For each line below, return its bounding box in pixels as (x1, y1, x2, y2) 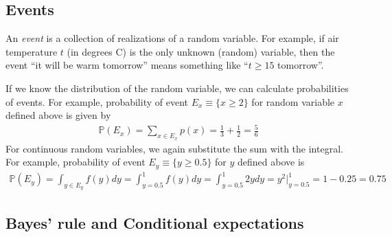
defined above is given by (5, 108, 111, 122)
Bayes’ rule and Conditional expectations (5, 212, 304, 233)
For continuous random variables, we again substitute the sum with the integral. (5, 141, 343, 155)
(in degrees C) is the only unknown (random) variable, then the (67, 44, 335, 58)
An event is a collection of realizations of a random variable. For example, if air (5, 31, 339, 45)
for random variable (251, 94, 335, 109)
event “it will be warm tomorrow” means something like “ (5, 58, 249, 72)
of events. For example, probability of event (5, 94, 188, 109)
